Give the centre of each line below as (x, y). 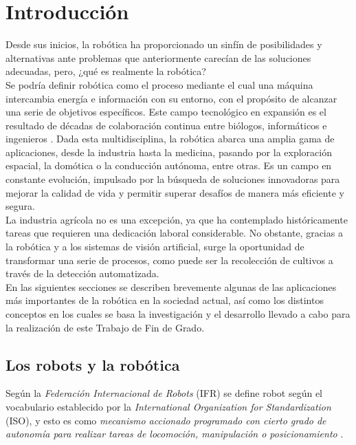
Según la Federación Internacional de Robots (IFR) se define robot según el (164, 393)
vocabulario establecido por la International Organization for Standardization (168, 406)
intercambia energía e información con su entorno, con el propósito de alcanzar (171, 98)
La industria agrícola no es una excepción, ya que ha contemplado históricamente (177, 219)
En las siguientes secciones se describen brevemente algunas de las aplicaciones (171, 286)
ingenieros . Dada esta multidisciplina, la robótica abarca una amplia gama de (170, 139)
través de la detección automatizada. (82, 273)
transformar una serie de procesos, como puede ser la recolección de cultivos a (169, 260)
